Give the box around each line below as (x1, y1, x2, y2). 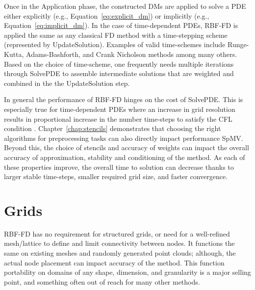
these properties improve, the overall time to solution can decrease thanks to (4, 161, 234, 172)
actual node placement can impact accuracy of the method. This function (4, 257, 225, 267)
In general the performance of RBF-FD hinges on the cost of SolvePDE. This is (4, 94, 243, 105)
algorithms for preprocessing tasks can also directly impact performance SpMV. (4, 132, 243, 143)
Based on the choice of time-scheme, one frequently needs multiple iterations (4, 58, 234, 69)
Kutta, (4, 49, 24, 59)
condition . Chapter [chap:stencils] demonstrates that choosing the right (4, 123, 221, 133)
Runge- (227, 39, 249, 50)
